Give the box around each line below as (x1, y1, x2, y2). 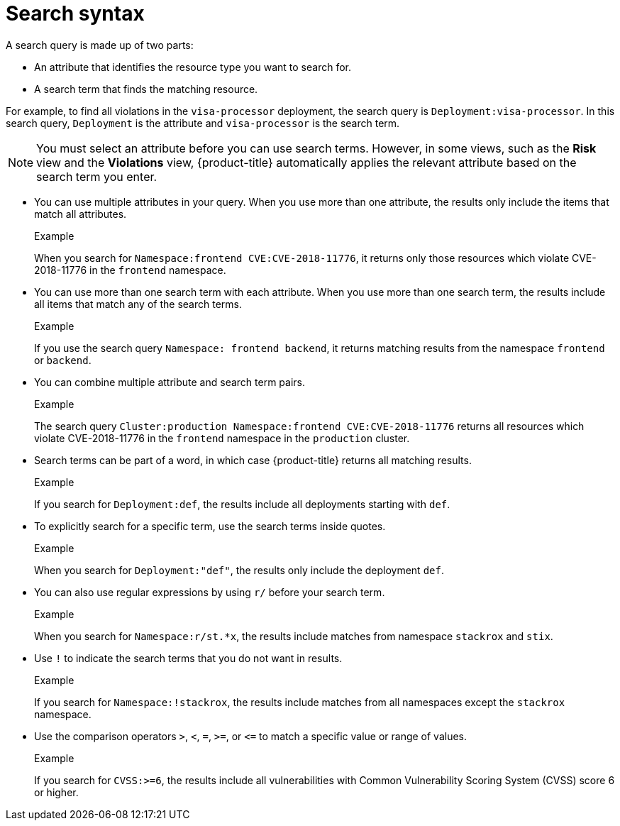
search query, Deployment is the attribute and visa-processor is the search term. (6, 116, 400, 129)
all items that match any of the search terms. (34, 297, 242, 310)
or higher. (34, 786, 79, 798)
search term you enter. (36, 169, 157, 184)
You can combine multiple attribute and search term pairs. (34, 375, 306, 388)
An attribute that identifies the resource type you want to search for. (34, 60, 351, 73)
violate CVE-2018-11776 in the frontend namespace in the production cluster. (34, 431, 410, 444)
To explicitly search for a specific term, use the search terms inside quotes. (34, 519, 386, 532)
